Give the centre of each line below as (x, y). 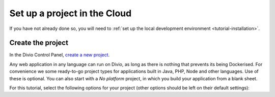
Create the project (39, 43)
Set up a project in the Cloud (71, 13)
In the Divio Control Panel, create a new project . (60, 55)
